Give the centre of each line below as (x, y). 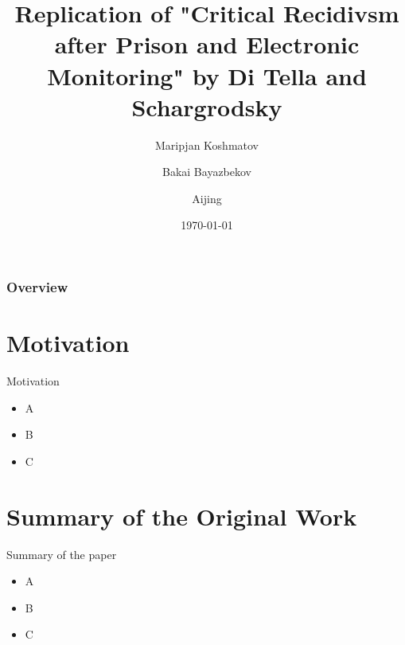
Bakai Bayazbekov (207, 172)
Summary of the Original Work (182, 516)
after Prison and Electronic (207, 44)
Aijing (207, 198)
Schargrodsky (207, 106)
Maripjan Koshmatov (207, 145)
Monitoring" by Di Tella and (207, 75)
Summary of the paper (62, 554)
